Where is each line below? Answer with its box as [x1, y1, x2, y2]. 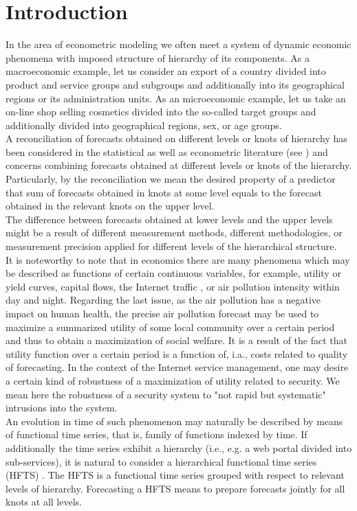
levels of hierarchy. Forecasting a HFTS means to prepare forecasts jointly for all [6, 481, 345, 495]
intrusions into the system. [6, 400, 118, 415]
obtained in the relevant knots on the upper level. [6, 198, 215, 213]
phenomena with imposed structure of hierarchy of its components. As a [6, 50, 310, 65]
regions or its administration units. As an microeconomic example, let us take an [6, 91, 346, 105]
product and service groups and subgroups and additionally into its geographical [6, 77, 345, 91]
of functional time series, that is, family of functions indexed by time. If [6, 427, 307, 442]
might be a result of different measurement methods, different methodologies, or [6, 225, 343, 240]
